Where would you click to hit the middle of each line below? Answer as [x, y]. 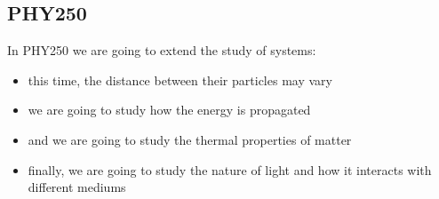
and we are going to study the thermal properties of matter [190, 139]
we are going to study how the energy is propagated [169, 110]
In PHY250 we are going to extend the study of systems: [162, 50]
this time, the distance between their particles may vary [180, 80]
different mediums [77, 187]
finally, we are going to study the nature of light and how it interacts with [230, 169]
